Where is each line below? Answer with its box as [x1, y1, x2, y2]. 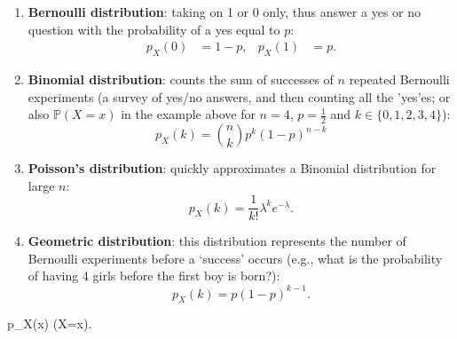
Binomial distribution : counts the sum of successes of [28, 70, 334, 89]
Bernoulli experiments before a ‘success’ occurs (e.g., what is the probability [28, 248, 443, 267]
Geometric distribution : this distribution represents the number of [28, 232, 406, 250]
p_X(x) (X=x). [7, 314, 92, 333]
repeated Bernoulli [349, 70, 450, 89]
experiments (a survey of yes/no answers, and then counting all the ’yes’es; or [28, 87, 451, 106]
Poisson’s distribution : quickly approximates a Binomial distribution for [28, 159, 437, 177]
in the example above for [121, 105, 256, 123]
